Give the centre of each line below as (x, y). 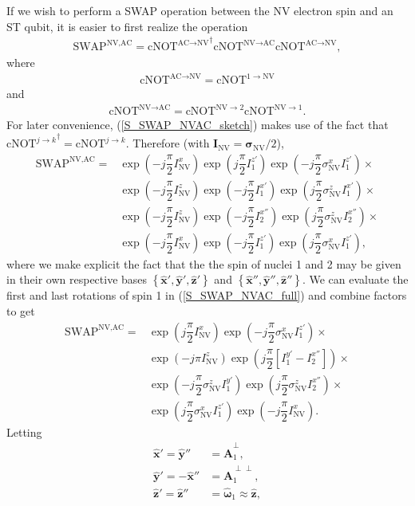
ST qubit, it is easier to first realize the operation (127, 26)
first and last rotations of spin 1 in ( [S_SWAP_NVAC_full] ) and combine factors (207, 295)
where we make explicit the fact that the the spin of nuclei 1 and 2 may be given (204, 263)
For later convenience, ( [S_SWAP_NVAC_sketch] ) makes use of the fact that (198, 125)
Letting (24, 431)
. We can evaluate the (355, 279)
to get (21, 310)
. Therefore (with (168, 143)
